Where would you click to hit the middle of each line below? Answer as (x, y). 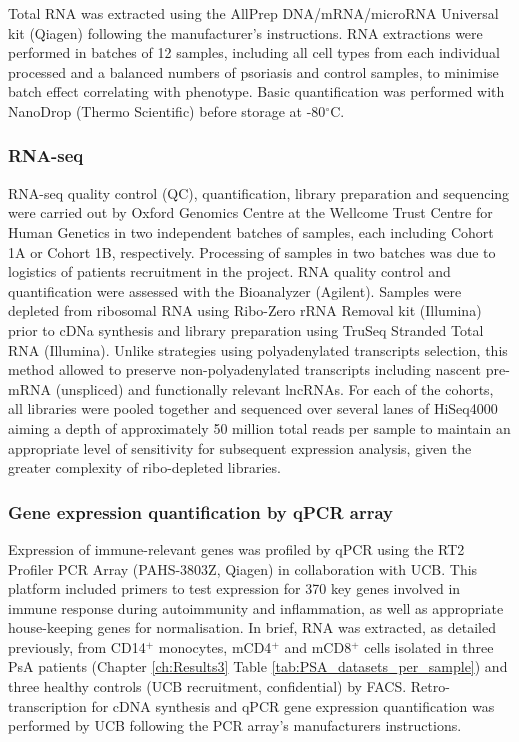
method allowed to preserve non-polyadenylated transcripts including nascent (244, 369)
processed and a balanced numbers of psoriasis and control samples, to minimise (253, 71)
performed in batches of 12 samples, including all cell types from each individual (254, 52)
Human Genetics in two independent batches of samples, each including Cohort (251, 231)
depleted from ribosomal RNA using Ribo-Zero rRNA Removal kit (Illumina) (245, 310)
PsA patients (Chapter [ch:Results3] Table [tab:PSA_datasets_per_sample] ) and (258, 666)
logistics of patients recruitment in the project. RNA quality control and (229, 271)
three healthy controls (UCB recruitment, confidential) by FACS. (207, 686)
